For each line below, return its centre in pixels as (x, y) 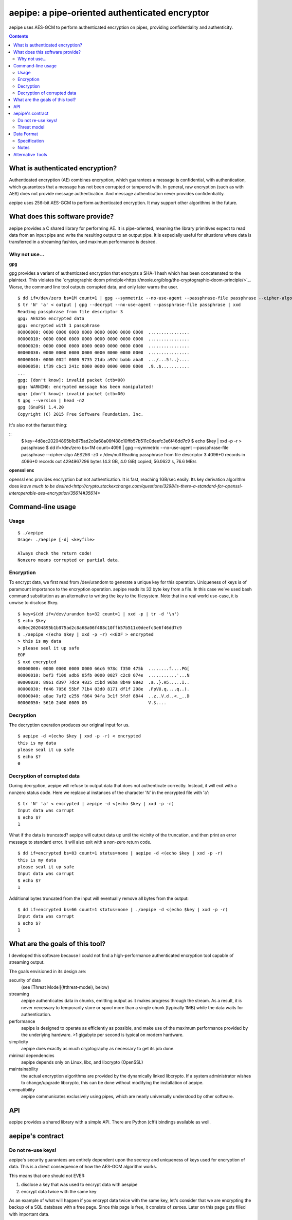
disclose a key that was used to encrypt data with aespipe (79, 1185)
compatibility (22, 1089)
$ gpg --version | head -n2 (51, 400)
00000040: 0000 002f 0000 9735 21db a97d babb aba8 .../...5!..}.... (104, 359)
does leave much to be (32, 486)
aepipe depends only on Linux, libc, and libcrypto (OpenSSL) (82, 1062)
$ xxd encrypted (37, 662)
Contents (19, 36)
